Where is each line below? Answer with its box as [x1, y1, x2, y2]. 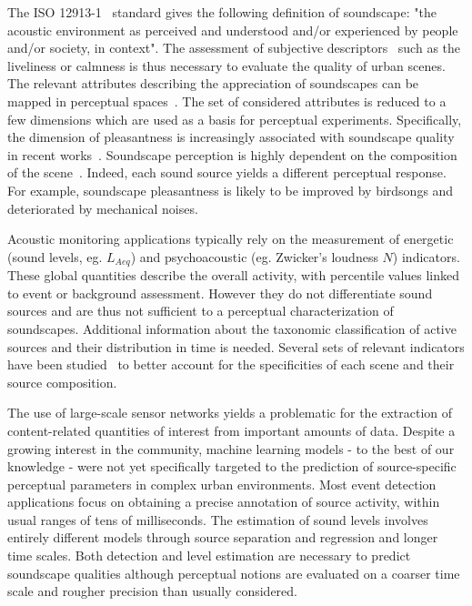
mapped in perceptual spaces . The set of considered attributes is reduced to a [7, 91, 447, 110]
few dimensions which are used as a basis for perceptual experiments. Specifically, [7, 109, 462, 128]
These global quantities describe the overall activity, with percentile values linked [7, 266, 460, 285]
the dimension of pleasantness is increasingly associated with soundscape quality [7, 127, 455, 146]
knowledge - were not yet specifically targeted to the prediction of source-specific [7, 457, 457, 476]
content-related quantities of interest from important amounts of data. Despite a [7, 420, 456, 439]
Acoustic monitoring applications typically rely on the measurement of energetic [7, 229, 454, 248]
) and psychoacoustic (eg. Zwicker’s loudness [130, 247, 378, 266]
